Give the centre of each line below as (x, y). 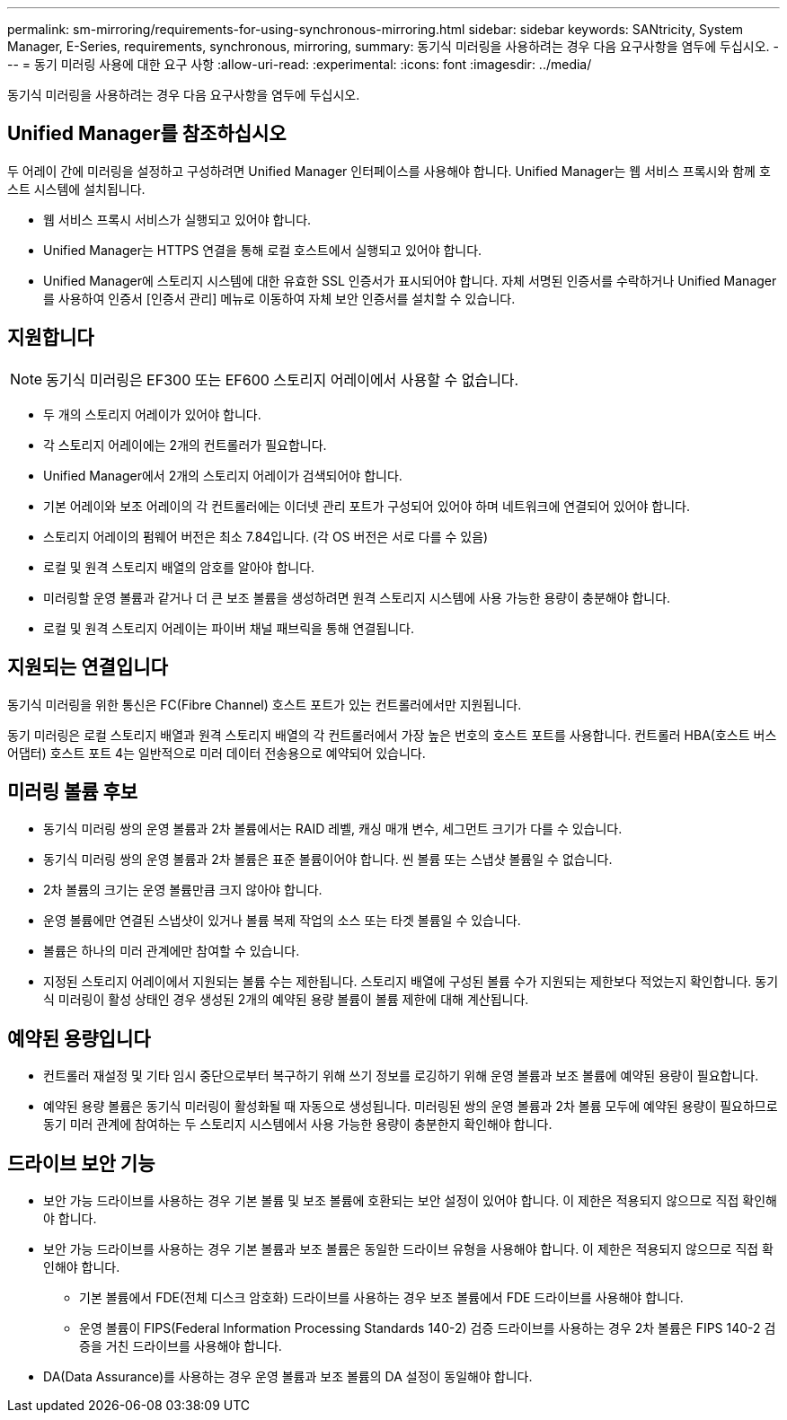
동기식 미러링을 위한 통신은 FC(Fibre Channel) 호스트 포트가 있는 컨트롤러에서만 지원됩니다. (265, 704)
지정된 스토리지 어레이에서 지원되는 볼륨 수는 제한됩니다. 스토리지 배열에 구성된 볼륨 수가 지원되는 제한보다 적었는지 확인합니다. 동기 (411, 982)
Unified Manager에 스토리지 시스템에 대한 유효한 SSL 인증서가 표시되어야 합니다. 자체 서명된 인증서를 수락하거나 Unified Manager (410, 280)
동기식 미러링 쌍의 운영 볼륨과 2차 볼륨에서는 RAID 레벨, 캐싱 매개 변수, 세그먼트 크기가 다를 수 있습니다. (333, 829)
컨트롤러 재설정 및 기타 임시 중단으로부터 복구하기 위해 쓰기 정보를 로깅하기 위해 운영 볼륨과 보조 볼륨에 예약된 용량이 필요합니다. (401, 1076)
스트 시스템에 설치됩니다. (76, 189)
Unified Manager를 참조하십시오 (147, 134)
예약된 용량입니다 (79, 1038)
